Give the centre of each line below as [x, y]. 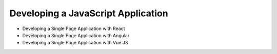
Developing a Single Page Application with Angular [76, 35]
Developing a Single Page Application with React [74, 29]
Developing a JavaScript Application [89, 13]
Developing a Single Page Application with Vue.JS [75, 43]
